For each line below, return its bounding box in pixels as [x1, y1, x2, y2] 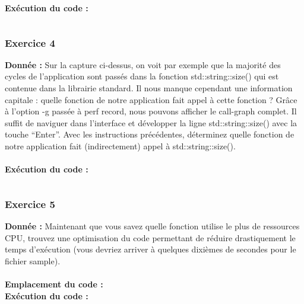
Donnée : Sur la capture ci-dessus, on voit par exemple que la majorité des [5, 58, 281, 71]
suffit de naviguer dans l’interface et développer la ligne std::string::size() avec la [5, 116, 297, 129]
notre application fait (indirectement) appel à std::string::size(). [5, 139, 236, 152]
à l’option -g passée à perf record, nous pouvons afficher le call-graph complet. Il [5, 105, 297, 117]
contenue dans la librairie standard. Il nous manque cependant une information [5, 82, 293, 94]
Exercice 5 [5, 196, 55, 211]
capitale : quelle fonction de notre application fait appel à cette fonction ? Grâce [5, 93, 297, 105]
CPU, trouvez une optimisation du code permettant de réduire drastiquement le [5, 231, 296, 244]
